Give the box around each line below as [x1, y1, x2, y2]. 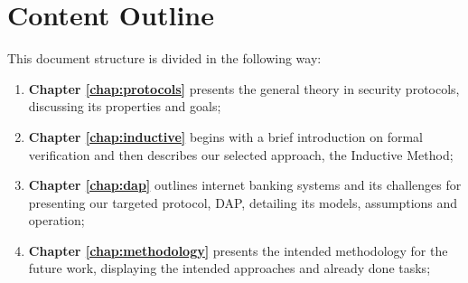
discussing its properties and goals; [28, 97, 221, 116]
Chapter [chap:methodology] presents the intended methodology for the [28, 241, 448, 259]
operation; [28, 211, 85, 230]
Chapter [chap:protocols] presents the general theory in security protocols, [28, 79, 460, 98]
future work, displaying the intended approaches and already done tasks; [28, 259, 431, 278]
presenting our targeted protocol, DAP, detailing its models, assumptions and [28, 193, 458, 212]
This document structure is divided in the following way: [7, 49, 322, 68]
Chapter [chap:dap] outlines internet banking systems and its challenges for [28, 175, 462, 194]
